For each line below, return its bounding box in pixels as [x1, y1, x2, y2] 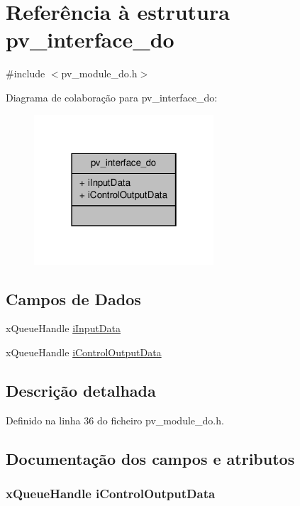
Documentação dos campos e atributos [6, 447, 295, 469]
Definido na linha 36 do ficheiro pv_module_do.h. [6, 412, 224, 427]
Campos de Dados [6, 287, 141, 309]
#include [6, 66, 45, 81]
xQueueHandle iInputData [6, 321, 121, 336]
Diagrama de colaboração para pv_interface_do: [6, 89, 218, 104]
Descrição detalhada [6, 379, 156, 401]
